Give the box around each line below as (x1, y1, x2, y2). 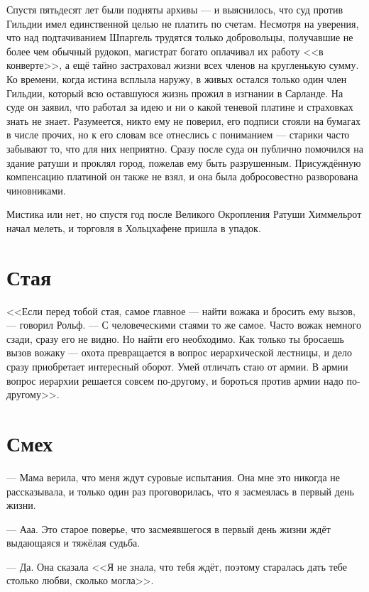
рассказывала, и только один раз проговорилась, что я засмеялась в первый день (6, 483, 354, 498)
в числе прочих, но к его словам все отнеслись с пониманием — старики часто (6, 127, 350, 142)
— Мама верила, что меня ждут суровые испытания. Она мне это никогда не (6, 469, 340, 484)
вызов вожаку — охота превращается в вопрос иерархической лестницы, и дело (6, 345, 352, 360)
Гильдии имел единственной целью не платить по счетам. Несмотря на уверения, (6, 16, 359, 31)
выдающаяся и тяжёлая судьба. (6, 535, 141, 550)
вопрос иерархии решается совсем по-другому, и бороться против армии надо (6, 373, 343, 388)
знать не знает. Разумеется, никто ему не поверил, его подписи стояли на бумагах (6, 113, 360, 128)
